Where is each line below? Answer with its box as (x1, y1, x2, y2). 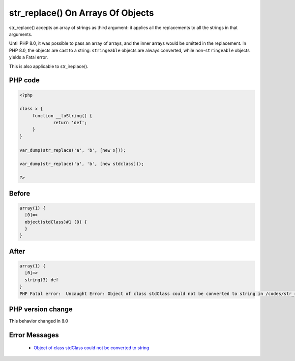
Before (9, 189, 30, 197)
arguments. (9, 31, 32, 37)
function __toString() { (32, 113, 92, 118)
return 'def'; (53, 120, 87, 126)
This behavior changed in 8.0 (9, 318, 68, 324)
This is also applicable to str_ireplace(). (9, 63, 88, 69)
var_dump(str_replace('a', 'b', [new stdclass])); (19, 161, 145, 167)
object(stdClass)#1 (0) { (25, 219, 87, 225)
